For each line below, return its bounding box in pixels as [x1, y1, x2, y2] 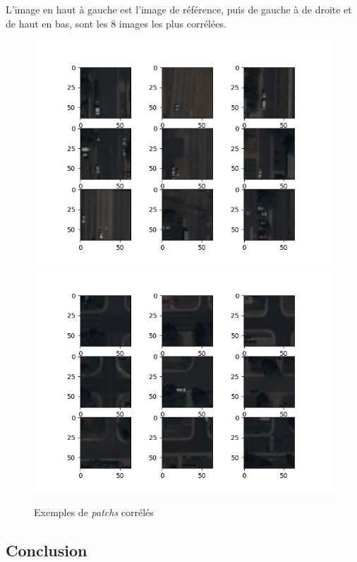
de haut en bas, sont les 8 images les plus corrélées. [6, 16, 226, 30]
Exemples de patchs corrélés [34, 505, 154, 520]
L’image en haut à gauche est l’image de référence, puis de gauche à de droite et [6, 2, 352, 16]
